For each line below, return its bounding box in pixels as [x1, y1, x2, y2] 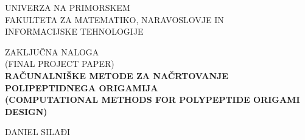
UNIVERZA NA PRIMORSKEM [5, 1, 130, 13]
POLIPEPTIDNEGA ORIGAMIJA [5, 81, 158, 94]
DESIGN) [5, 105, 47, 117]
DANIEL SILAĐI [5, 125, 71, 138]
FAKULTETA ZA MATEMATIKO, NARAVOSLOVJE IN [5, 13, 224, 26]
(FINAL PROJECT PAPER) [5, 57, 114, 70]
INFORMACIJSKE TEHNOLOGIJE [5, 25, 144, 38]
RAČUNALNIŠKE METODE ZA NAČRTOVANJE [5, 69, 228, 82]
